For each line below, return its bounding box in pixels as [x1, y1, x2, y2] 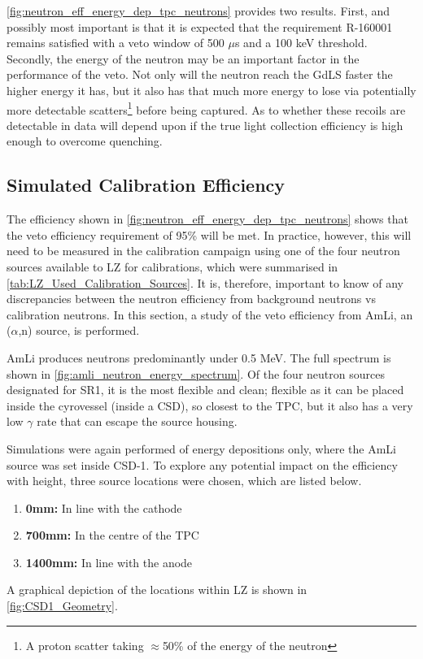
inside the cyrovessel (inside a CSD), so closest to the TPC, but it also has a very [7, 397, 413, 414]
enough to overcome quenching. [7, 132, 163, 150]
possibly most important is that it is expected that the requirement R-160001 [7, 18, 393, 35]
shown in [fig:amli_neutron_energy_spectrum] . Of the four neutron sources [7, 365, 385, 382]
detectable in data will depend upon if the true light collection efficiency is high [7, 116, 403, 133]
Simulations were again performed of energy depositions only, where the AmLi [7, 440, 396, 457]
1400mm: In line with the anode [25, 553, 193, 570]
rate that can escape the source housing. [37, 413, 238, 430]
